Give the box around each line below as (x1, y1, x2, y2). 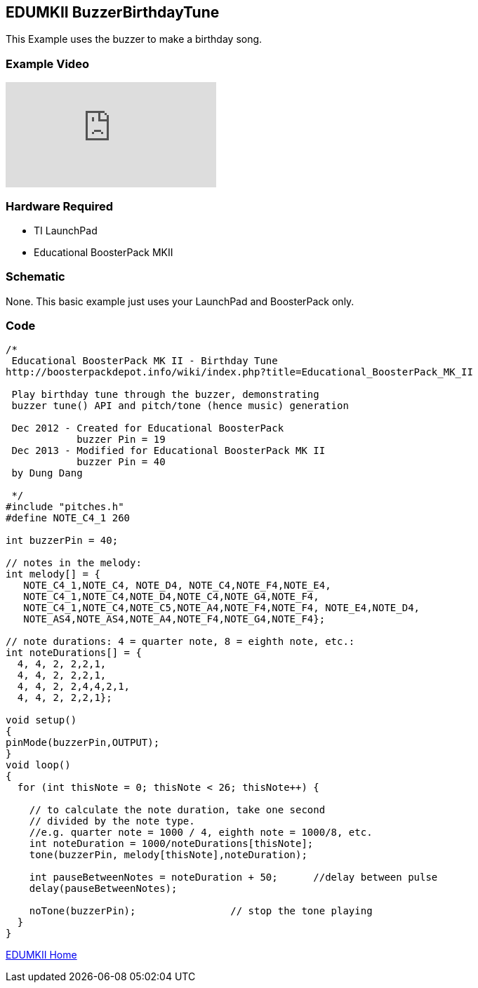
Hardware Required (6, 199, 114, 213)
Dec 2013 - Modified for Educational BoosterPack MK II (11, 445, 326, 457)
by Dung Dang (11, 467, 83, 479)
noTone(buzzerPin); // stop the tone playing (29, 905, 373, 917)
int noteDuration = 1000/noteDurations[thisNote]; (29, 838, 314, 850)
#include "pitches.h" (6, 501, 124, 513)
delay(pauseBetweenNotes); (29, 883, 178, 895)
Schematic (6, 269, 65, 284)
